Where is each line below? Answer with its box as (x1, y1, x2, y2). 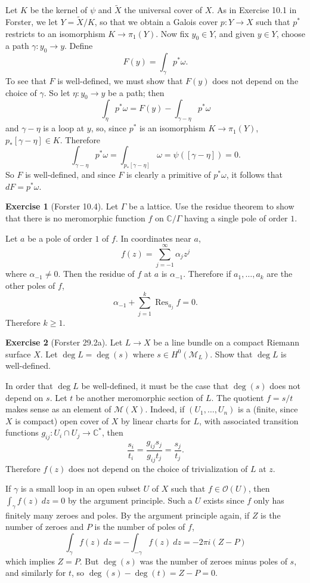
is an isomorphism (139, 122, 206, 134)
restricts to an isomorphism (5, 27, 106, 39)
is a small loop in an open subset (20, 482, 141, 495)
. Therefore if (183, 267, 231, 280)
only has (253, 494, 284, 507)
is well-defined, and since (25, 168, 116, 181)
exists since (203, 494, 244, 507)
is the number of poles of (94, 520, 185, 533)
